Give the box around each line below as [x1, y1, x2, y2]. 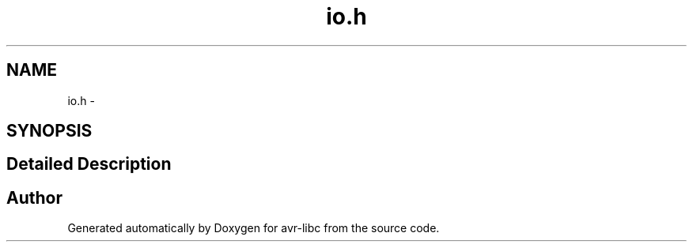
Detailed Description [6, 154, 172, 175]
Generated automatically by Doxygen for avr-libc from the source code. [67, 221, 440, 235]
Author [6, 187, 62, 208]
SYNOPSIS [6, 121, 93, 141]
